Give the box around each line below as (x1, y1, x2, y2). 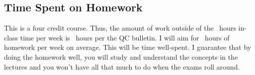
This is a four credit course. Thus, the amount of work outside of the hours (4, 23, 236, 33)
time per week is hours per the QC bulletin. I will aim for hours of (20, 32, 230, 42)
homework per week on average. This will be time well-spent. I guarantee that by (4, 42, 252, 52)
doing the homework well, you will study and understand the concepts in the (4, 51, 238, 62)
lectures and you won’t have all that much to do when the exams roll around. (4, 61, 240, 72)
